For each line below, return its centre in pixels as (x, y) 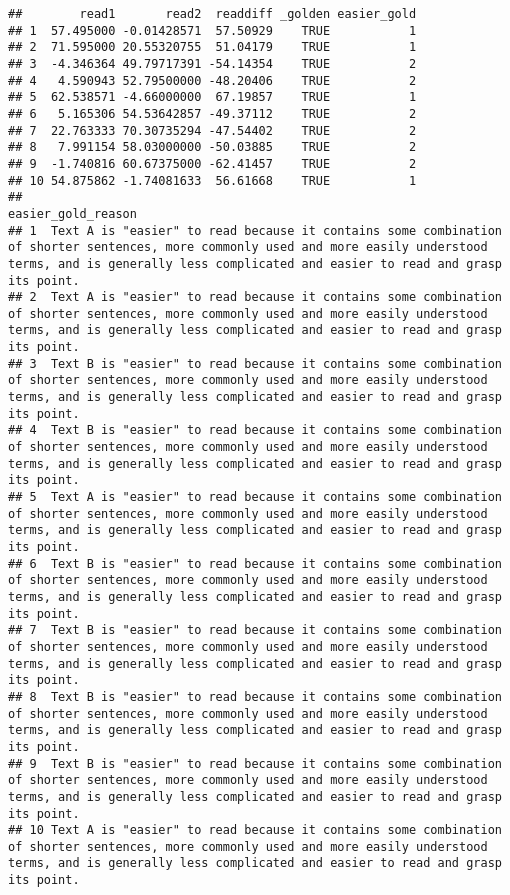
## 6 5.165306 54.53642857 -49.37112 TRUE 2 (212, 113)
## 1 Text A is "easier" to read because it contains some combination (255, 230)
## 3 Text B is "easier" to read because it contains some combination (255, 363)
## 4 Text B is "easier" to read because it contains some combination (255, 430)
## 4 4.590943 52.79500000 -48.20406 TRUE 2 (212, 80)
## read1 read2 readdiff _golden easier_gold (212, 14)
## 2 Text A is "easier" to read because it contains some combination (255, 297)
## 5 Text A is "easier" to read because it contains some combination (255, 497)
